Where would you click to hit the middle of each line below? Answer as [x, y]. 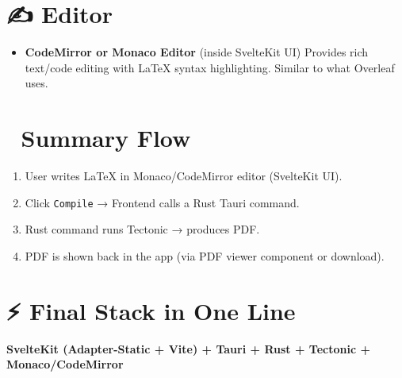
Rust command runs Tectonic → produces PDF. [142, 229]
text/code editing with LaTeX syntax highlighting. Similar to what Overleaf [210, 67]
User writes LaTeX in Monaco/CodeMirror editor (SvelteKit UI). [184, 176]
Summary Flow [106, 138]
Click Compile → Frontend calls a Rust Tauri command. [162, 202]
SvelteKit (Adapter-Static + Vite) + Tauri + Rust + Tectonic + [188, 348]
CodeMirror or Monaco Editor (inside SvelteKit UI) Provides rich [197, 52]
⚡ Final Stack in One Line [151, 310]
